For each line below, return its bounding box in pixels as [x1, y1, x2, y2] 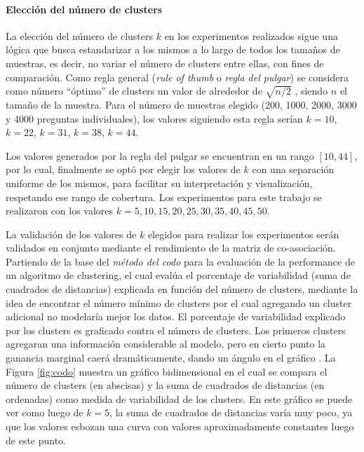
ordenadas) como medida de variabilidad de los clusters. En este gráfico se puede [6, 391, 353, 406]
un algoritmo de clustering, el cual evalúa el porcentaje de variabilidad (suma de [6, 268, 351, 282]
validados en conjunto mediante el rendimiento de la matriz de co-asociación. [6, 240, 336, 255]
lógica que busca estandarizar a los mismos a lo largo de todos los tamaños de [6, 42, 340, 57]
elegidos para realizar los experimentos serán [147, 226, 339, 241]
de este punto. [6, 432, 67, 447]
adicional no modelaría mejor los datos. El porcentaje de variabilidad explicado [6, 309, 346, 324]
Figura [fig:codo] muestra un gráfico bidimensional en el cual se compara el [6, 364, 328, 378]
